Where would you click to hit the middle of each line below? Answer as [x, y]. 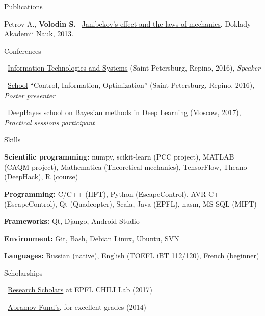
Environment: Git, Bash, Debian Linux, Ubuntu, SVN [92, 238]
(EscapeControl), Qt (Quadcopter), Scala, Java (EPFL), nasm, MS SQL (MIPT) [130, 204]
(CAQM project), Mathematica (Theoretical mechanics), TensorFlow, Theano [126, 166]
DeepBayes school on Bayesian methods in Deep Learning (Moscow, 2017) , [124, 112]
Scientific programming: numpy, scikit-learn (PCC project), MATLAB [119, 156]
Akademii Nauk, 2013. [39, 33]
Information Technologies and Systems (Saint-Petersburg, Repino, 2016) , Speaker [134, 68]
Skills [12, 139]
